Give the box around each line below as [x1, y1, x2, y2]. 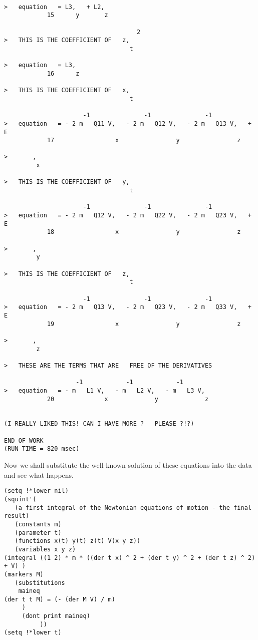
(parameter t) [15, 529, 62, 536]
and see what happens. [4, 469, 74, 480]
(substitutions [15, 579, 65, 586]
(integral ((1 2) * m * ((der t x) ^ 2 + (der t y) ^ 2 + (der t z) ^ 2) [4, 554, 255, 561]
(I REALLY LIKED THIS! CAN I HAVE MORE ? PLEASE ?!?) [4, 420, 194, 428]
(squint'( [4, 495, 37, 503]
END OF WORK [4, 437, 44, 444]
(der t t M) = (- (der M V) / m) [4, 595, 115, 603]
